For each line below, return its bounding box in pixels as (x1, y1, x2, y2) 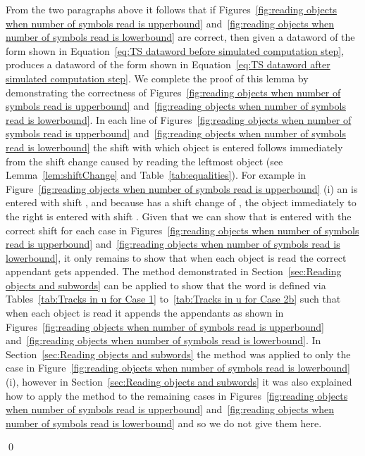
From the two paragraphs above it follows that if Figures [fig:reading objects (6, 2, 337, 16)
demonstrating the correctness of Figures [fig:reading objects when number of (6, 84, 341, 99)
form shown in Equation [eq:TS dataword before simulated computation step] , (6, 43, 345, 58)
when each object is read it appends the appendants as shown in (6, 305, 284, 320)
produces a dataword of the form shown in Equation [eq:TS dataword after (6, 57, 330, 72)
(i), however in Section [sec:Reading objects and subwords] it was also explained (6, 374, 352, 389)
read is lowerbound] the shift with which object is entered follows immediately (6, 139, 343, 154)
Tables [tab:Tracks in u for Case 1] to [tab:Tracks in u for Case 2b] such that (6, 291, 341, 306)
